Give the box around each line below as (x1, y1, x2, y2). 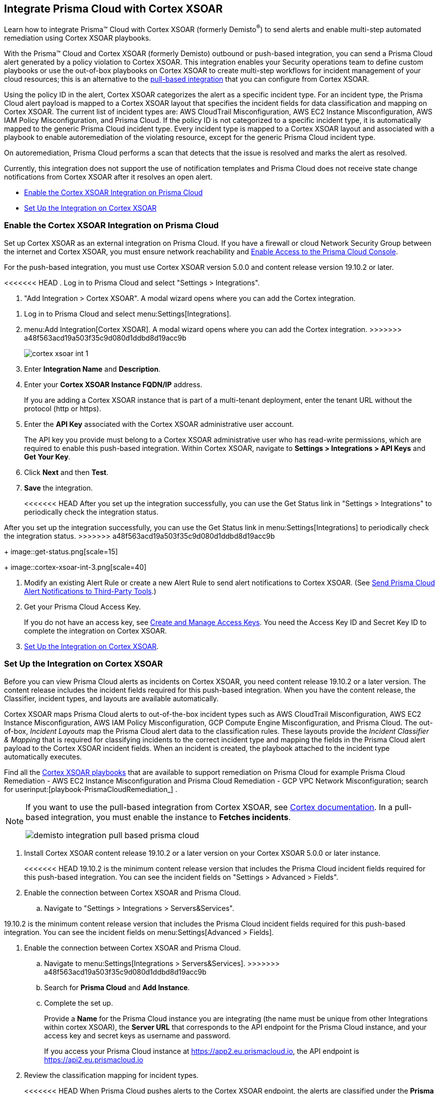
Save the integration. (24, 483, 93, 492)
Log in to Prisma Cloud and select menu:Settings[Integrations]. (24, 309, 232, 318)
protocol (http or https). (24, 404, 101, 413)
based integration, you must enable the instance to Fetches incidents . (26, 812, 291, 822)
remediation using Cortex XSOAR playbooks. (4, 34, 151, 43)
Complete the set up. (44, 998, 113, 1007)
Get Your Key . (24, 452, 71, 461)
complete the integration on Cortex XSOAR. (24, 626, 167, 635)
